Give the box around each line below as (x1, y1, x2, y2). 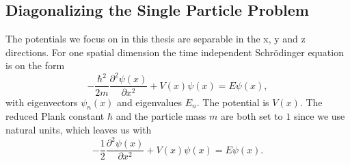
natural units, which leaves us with (5, 122, 152, 136)
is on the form (5, 58, 65, 73)
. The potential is (196, 94, 269, 109)
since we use (293, 109, 345, 123)
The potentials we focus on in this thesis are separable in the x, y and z (5, 31, 306, 46)
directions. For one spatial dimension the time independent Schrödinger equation (5, 45, 344, 59)
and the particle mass (116, 109, 206, 123)
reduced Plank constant (5, 109, 105, 123)
